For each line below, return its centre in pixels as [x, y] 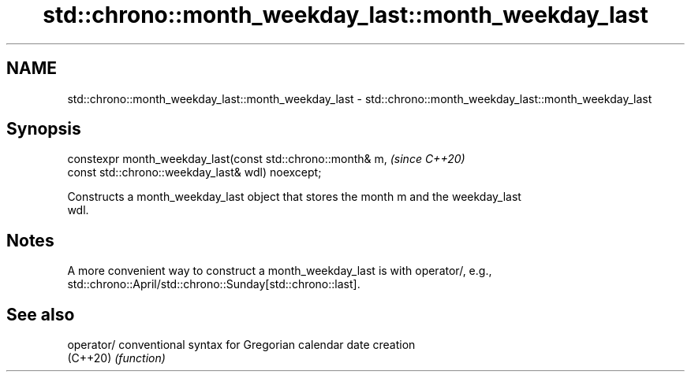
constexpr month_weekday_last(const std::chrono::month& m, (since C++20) [266, 159]
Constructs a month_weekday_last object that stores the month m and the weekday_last [294, 197]
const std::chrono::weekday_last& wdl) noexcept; [194, 172]
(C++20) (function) [116, 358]
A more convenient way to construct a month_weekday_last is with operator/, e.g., [280, 271]
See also [41, 314]
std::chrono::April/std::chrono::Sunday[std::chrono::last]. [214, 284]
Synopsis [44, 129]
